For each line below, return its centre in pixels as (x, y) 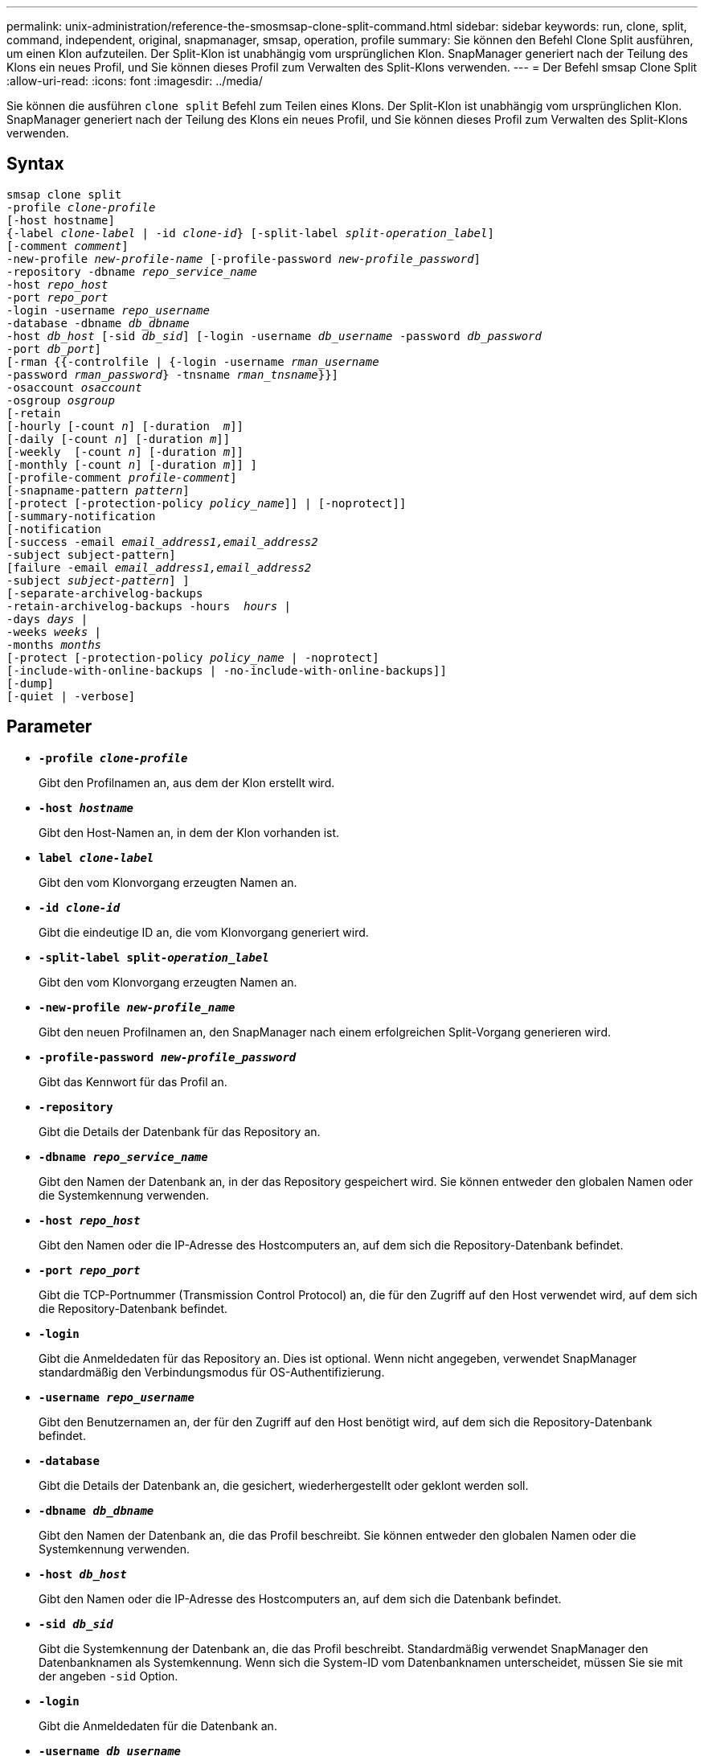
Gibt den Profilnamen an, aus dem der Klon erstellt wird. (187, 782)
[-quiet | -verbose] (71, 696)
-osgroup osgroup (61, 400)
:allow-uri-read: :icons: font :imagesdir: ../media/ (135, 81)
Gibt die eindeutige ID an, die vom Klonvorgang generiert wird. (204, 932)
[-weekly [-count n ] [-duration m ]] (125, 451)
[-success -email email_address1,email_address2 (162, 542)
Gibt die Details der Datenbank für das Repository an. (180, 1131)
